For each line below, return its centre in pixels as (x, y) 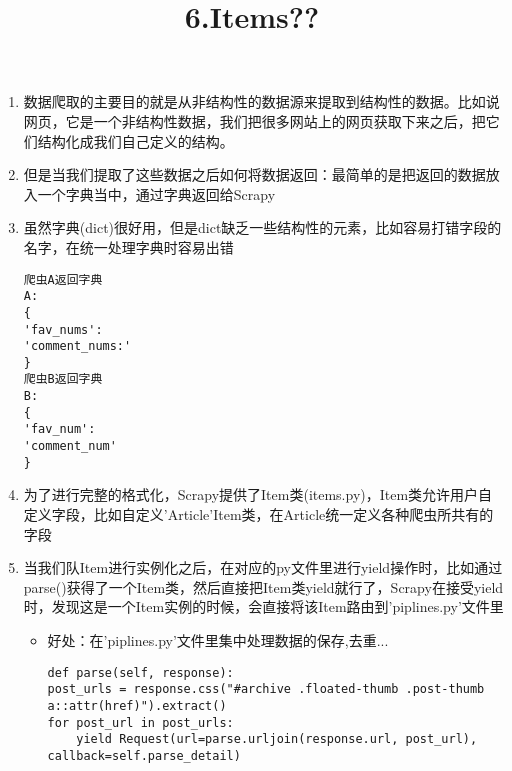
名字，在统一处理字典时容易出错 (128, 246)
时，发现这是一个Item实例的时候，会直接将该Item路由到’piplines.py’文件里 (263, 606)
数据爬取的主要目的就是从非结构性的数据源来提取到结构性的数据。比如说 (261, 101)
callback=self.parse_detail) (144, 755)
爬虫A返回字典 (63, 279)
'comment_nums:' (77, 346)
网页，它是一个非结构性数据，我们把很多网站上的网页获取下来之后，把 (254, 120)
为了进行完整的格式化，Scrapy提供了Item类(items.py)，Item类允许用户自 (258, 494)
